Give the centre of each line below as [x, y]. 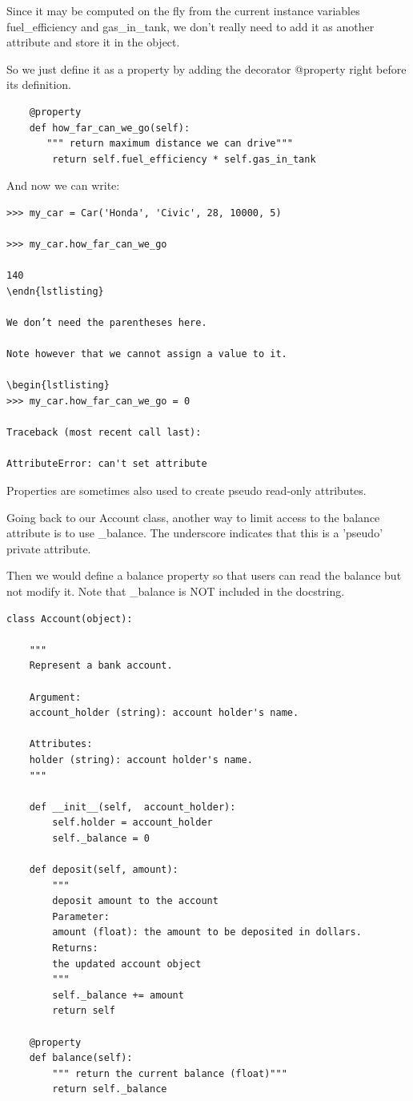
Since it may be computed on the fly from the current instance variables [183, 10]
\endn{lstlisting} [55, 291]
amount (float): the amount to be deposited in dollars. [207, 932]
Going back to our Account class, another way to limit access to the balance [193, 517]
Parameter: [81, 916]
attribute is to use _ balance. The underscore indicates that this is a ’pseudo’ [195, 533]
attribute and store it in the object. [93, 42]
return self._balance [110, 1089]
